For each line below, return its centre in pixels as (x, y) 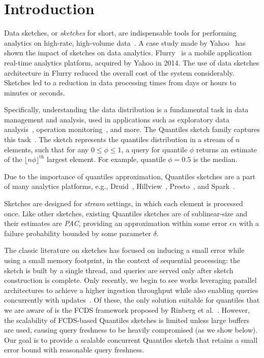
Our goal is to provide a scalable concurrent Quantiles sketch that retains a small (131, 339)
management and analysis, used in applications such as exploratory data (117, 119)
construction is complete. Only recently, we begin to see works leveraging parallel (130, 280)
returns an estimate (227, 149)
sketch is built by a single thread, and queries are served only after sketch (119, 270)
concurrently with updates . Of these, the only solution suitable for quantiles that (132, 300)
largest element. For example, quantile (106, 159)
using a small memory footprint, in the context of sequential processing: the (122, 260)
